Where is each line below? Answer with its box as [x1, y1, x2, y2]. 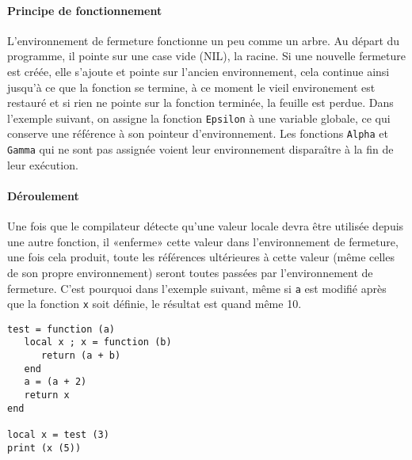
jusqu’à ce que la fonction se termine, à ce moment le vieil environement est [7, 78, 376, 95]
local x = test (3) [7, 429, 109, 441]
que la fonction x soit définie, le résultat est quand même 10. [7, 295, 302, 312]
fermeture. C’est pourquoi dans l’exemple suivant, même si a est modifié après [7, 279, 387, 296]
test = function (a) [7, 323, 116, 335]
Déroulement [7, 187, 79, 203]
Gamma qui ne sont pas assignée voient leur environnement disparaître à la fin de [7, 141, 394, 158]
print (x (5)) [7, 442, 82, 454]
